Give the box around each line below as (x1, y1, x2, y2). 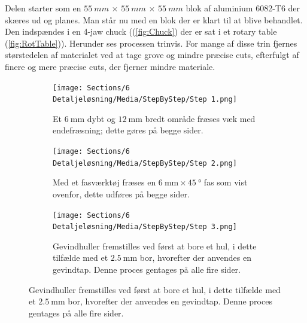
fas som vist (203, 176, 248, 188)
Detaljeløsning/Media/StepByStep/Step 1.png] (53, 95, 237, 104)
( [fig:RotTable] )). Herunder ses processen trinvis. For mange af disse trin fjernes (5, 36, 297, 49)
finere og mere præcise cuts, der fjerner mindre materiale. (5, 60, 215, 72)
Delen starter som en (5, 2, 81, 14)
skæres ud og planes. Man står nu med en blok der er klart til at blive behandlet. (5, 13, 303, 26)
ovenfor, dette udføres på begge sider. (53, 187, 190, 200)
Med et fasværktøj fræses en (53, 176, 156, 188)
